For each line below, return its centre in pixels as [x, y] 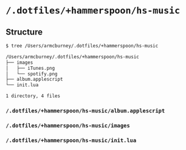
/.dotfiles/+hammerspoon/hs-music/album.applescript [85, 111]
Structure [24, 32]
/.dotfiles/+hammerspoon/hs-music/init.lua [71, 140]
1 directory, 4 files [33, 96]
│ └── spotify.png [32, 74]
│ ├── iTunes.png [30, 68]
